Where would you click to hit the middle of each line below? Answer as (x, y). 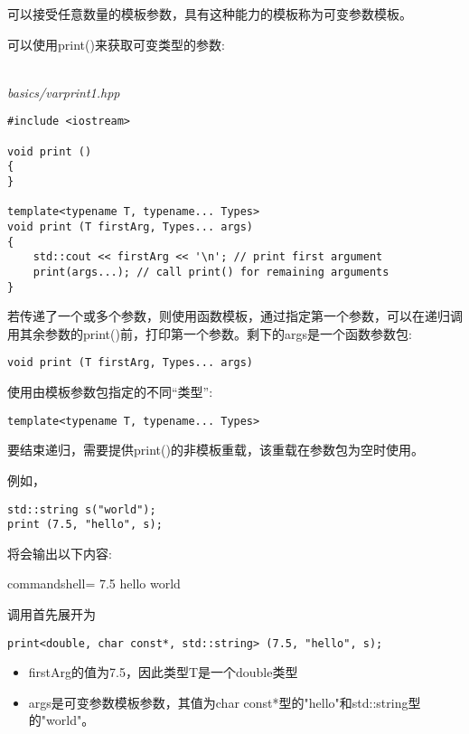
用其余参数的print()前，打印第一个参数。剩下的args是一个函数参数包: (210, 333)
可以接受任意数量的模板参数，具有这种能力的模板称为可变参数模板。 (210, 14)
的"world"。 (61, 720)
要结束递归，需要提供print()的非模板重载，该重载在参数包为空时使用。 (216, 450)
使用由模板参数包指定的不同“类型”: (110, 392)
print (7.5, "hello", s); (85, 525)
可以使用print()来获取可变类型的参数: (116, 44)
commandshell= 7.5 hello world (94, 583)
